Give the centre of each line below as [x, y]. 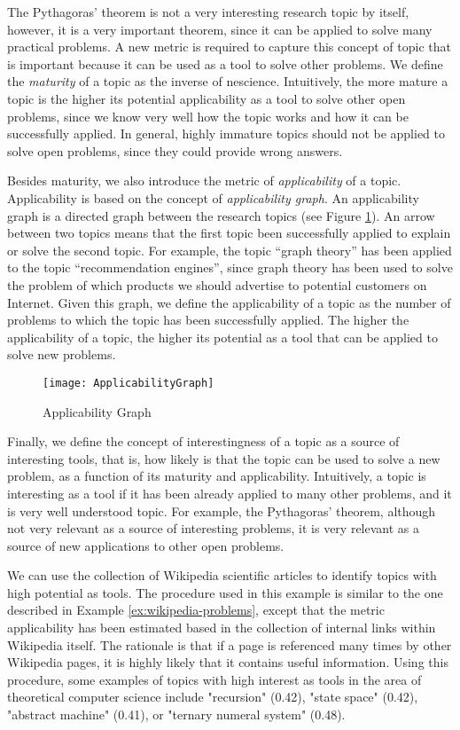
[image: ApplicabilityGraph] [129, 383]
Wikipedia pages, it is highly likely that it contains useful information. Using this [228, 662]
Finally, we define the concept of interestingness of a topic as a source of [203, 441]
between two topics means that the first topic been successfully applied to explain [229, 233]
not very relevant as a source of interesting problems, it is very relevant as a [214, 528]
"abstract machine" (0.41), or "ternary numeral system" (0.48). [176, 714]
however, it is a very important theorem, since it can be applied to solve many [220, 29]
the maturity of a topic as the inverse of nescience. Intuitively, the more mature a [228, 81]
